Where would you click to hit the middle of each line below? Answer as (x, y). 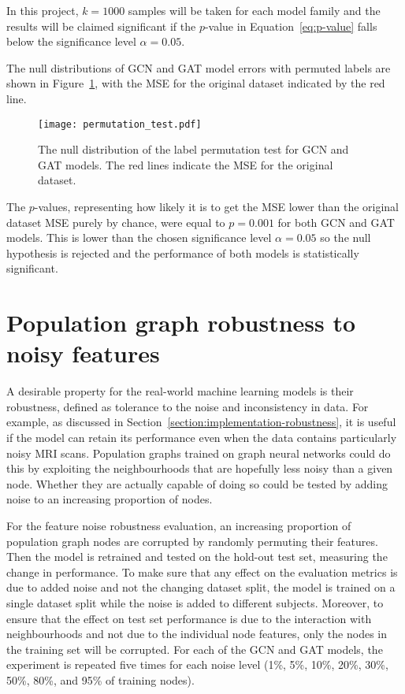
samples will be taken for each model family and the (254, 10)
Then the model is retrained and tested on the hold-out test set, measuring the (197, 557)
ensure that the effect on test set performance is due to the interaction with (189, 618)
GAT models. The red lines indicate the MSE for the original (186, 164)
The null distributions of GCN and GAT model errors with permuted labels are (199, 67)
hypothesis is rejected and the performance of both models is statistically (183, 252)
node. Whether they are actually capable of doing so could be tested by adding (197, 483)
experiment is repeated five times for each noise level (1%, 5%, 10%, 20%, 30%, (197, 664)
